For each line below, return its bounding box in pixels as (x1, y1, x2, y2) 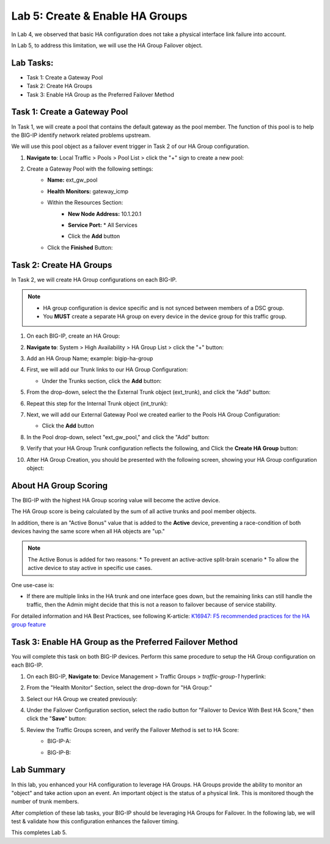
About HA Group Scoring (11, 480, 108, 490)
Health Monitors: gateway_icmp (47, 187, 128, 195)
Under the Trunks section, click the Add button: (42, 377, 162, 385)
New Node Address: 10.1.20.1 (68, 210, 142, 217)
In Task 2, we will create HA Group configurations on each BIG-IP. (11, 276, 177, 283)
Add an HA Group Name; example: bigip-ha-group (26, 355, 153, 362)
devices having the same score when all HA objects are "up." (11, 528, 165, 535)
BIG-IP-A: (47, 738, 71, 745)
